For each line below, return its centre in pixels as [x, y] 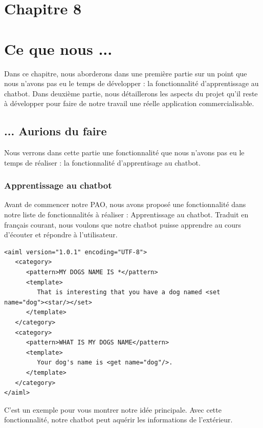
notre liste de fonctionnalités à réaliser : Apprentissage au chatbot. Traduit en [126, 215]
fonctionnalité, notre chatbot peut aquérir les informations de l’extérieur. [118, 420]
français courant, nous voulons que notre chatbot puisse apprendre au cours [123, 224]
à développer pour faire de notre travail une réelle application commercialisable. [129, 103]
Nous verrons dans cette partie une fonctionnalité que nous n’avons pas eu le [124, 152]
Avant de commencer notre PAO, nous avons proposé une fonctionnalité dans [125, 204]
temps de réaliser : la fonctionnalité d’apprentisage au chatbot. [102, 162]
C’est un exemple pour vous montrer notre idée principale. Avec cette [113, 409]
